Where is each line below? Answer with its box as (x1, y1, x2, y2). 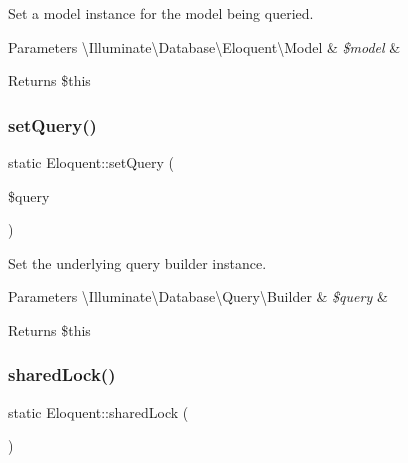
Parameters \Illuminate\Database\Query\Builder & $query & (8, 286, 388, 307)
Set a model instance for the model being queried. (8, 3, 314, 23)
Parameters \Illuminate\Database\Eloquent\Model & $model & (8, 36, 401, 57)
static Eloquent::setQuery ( (8, 152, 175, 172)
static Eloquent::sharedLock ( (8, 401, 189, 422)
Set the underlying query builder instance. (8, 252, 267, 273)
